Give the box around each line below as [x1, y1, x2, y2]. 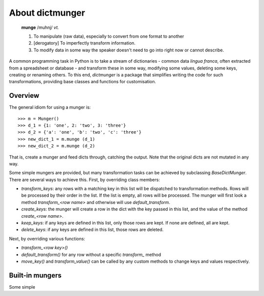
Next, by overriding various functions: [9, 235, 86, 242]
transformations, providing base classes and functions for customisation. [9, 79, 156, 85]
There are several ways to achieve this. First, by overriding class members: [9, 177, 160, 182]
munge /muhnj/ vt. [21, 24, 59, 30]
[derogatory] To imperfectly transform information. [33, 40, 136, 46]
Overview [9, 91, 40, 100]
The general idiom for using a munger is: [9, 104, 91, 110]
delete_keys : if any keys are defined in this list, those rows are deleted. [21, 227, 164, 232]
